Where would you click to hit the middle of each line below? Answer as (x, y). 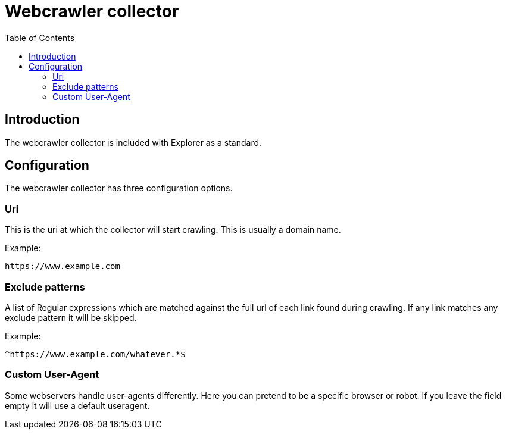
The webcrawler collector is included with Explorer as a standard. (133, 142)
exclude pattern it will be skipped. (71, 317)
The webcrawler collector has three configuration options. (119, 188)
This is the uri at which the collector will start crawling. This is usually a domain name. (173, 230)
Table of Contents (40, 38)
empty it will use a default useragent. (77, 405)
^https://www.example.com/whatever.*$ (95, 354)
